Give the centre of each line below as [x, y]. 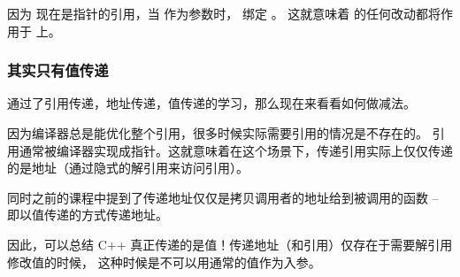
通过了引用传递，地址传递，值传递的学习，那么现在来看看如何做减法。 [211, 103]
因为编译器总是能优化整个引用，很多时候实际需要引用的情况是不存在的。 [218, 133]
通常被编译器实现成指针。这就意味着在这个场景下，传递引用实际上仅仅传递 [236, 150]
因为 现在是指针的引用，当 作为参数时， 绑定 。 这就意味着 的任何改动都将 [224, 13]
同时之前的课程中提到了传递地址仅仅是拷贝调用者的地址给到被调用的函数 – [223, 197]
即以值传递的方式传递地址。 [88, 215]
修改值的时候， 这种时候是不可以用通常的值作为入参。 [164, 262]
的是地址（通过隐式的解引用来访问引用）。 [128, 168]
